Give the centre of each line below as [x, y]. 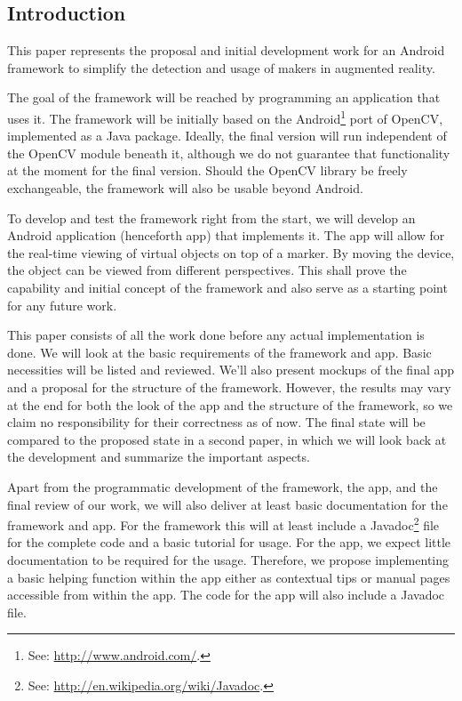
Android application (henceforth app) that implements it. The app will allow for [226, 235]
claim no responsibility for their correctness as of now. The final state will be [216, 422]
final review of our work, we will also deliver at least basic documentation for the [227, 504]
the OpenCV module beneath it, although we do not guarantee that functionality [229, 153]
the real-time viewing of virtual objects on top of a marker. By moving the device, [231, 252]
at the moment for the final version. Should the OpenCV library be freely [207, 170]
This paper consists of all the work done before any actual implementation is [216, 335]
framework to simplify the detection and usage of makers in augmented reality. [221, 67]
